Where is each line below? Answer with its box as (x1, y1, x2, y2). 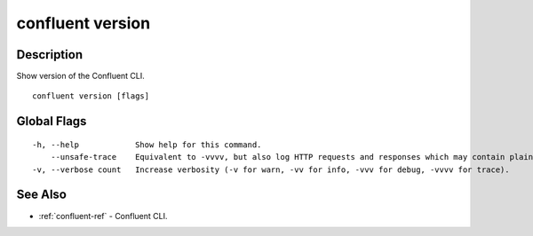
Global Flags (16, 114, 87, 129)
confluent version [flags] (32, 91, 150, 101)
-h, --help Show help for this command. (32, 139, 262, 150)
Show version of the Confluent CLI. (16, 71, 146, 82)
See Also (16, 187, 67, 202)
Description (16, 47, 84, 62)
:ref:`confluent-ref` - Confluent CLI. (38, 210, 168, 221)
